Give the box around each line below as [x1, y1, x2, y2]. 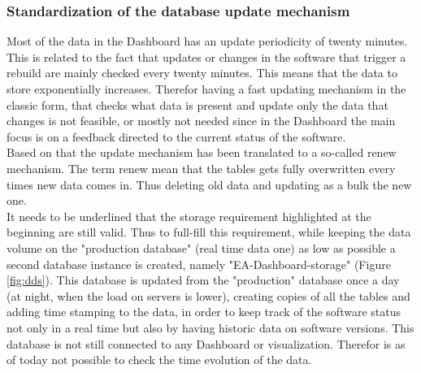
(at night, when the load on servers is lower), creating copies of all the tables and [7, 287, 410, 304]
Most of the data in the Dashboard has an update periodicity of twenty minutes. [7, 33, 408, 50]
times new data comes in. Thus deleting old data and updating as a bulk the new [7, 176, 412, 193]
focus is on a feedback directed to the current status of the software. [7, 128, 346, 145]
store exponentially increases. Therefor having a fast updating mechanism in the [7, 80, 406, 97]
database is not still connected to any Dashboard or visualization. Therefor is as [7, 335, 406, 352]
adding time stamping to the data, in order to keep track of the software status [7, 303, 401, 320]
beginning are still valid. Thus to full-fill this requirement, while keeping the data [7, 223, 411, 241]
